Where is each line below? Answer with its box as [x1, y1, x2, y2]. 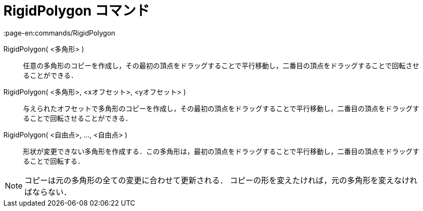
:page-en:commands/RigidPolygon [3, 28, 115, 37]
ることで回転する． [23, 156, 85, 165]
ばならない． [24, 187, 72, 197]
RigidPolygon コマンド [3, 2, 150, 19]
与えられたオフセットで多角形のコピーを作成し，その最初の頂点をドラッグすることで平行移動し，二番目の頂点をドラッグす [23, 104, 420, 113]
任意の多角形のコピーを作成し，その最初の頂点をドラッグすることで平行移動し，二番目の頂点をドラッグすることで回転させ [23, 61, 420, 70]
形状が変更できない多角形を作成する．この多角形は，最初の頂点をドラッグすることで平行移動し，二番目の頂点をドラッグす [23, 147, 420, 155]
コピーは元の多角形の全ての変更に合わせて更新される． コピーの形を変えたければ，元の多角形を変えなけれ [24, 175, 418, 185]
